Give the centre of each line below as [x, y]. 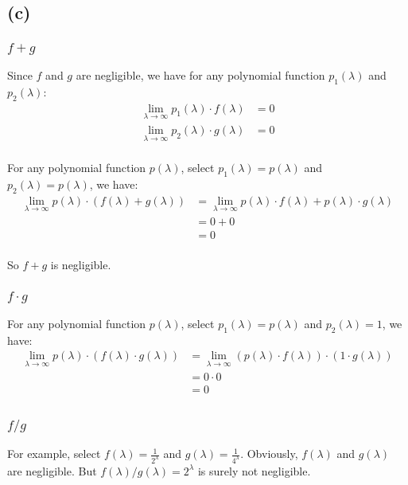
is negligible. [81, 265]
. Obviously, [269, 454]
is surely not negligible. [254, 470]
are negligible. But [52, 470]
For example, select [54, 454]
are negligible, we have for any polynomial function [200, 75]
